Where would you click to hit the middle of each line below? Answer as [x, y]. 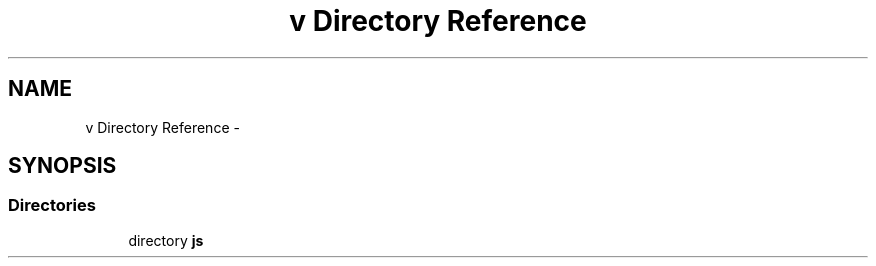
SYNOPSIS [62, 166]
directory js [166, 240]
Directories [52, 205]
